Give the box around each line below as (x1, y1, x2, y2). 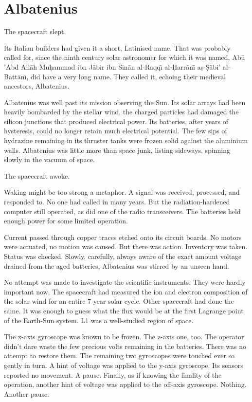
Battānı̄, (4, 71, 29, 81)
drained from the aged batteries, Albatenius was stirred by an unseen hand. (4, 260, 229, 271)
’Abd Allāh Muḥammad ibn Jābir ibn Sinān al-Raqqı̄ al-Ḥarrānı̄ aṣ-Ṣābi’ (4, 61, 221, 72)
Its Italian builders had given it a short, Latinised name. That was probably (4, 42, 231, 53)
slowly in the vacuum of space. (4, 154, 95, 164)
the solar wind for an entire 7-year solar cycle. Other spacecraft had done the (4, 296, 234, 306)
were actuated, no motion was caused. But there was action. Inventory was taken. (4, 241, 248, 252)
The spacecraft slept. (4, 26, 66, 37)
